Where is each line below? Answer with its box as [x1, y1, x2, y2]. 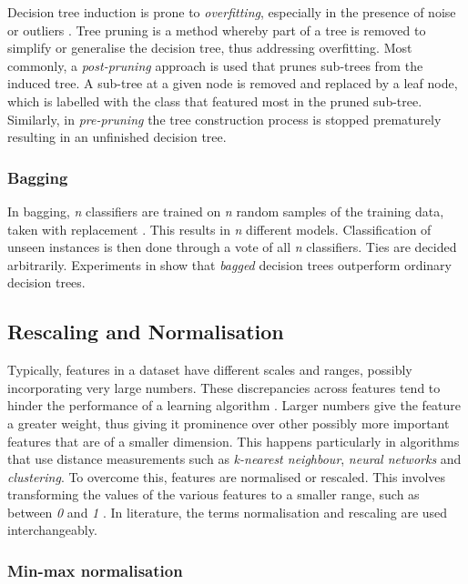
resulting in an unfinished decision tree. [7, 127, 227, 146]
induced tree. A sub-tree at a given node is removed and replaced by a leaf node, [7, 74, 458, 93]
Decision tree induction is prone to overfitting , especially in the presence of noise [7, 3, 456, 21]
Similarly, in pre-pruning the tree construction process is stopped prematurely [7, 109, 442, 128]
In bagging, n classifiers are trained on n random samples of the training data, [7, 201, 444, 220]
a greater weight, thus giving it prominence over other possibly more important [7, 413, 450, 432]
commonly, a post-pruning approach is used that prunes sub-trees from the [7, 55, 423, 75]
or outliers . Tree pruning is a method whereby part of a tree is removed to [7, 20, 426, 39]
